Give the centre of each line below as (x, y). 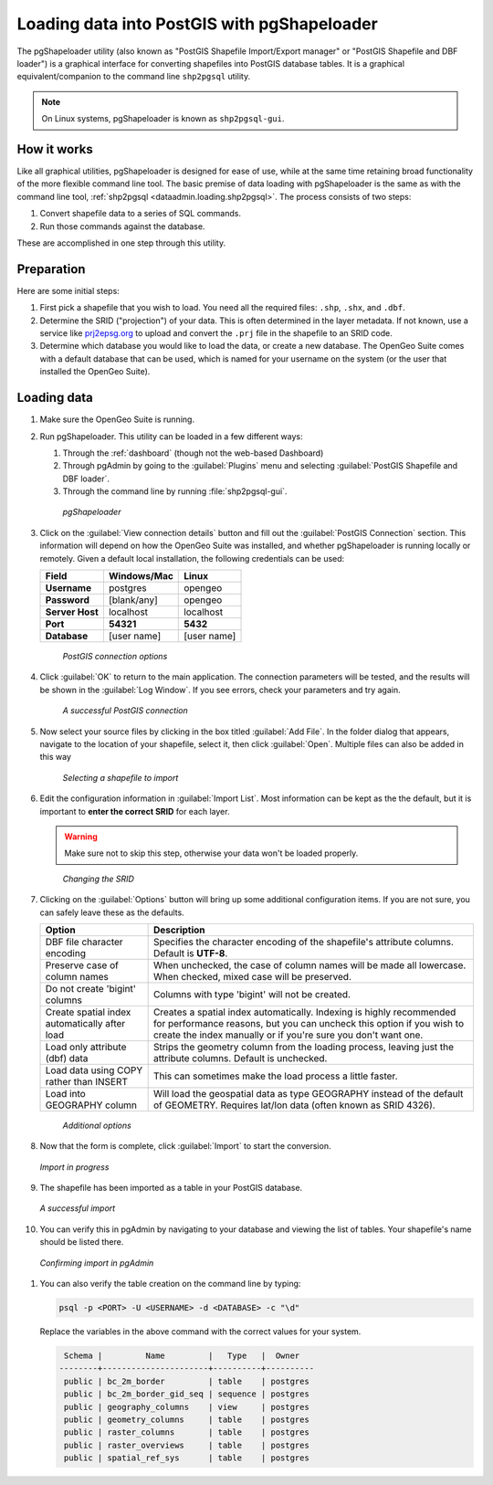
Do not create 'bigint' (91, 988)
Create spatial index (88, 1012)
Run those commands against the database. (122, 226)
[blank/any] (133, 600)
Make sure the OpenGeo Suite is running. (117, 419)
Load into (65, 1093)
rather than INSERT (86, 1081)
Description (179, 930)
